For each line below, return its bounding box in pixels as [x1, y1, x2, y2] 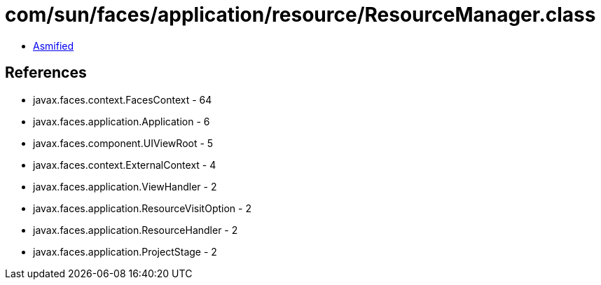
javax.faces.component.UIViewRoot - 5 [33, 137, 214, 149]
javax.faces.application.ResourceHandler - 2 [33, 223, 238, 236]
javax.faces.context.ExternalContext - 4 [33, 158, 216, 171]
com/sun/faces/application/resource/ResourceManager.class [5, 3, 596, 27]
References [5, 64, 87, 82]
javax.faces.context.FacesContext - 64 [33, 93, 212, 106]
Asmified [33, 39, 74, 52]
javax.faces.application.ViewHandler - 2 [33, 180, 217, 193]
